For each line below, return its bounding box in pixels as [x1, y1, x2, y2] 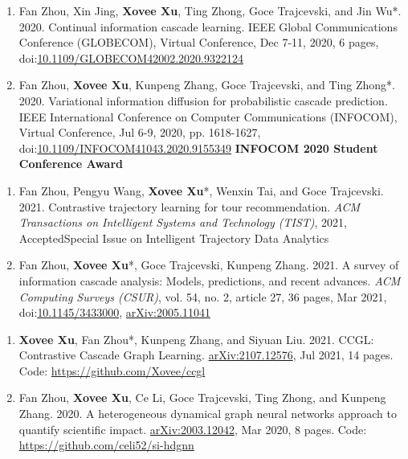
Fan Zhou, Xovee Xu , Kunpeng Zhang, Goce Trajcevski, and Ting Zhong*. [18, 76, 395, 93]
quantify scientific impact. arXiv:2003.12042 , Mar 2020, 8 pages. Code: [18, 420, 367, 437]
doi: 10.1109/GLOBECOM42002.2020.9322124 [18, 49, 243, 66]
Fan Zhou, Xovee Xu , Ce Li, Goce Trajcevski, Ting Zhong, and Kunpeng [18, 389, 386, 406]
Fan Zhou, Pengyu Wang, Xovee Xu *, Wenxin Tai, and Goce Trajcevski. [18, 182, 384, 199]
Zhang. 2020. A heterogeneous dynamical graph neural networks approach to [18, 405, 397, 422]
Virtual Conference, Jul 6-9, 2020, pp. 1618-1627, [18, 124, 261, 141]
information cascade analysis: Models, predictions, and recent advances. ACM [18, 272, 401, 289]
